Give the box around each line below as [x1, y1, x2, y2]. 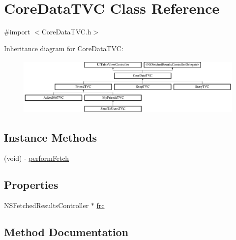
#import [4, 27, 30, 37]
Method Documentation [4, 224, 129, 239]
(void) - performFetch [4, 152, 69, 163]
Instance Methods [4, 130, 97, 145]
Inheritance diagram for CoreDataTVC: [4, 43, 123, 53]
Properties [4, 177, 59, 192]
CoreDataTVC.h [41, 27, 91, 37]
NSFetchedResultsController [4, 200, 89, 210]
